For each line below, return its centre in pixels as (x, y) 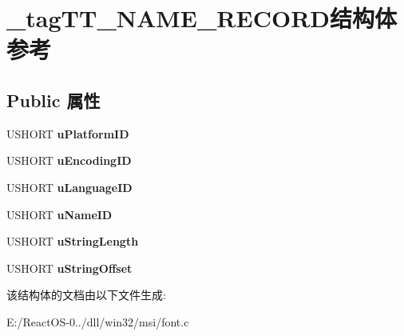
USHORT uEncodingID (69, 160)
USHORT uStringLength (73, 241)
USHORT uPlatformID (68, 133)
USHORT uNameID (59, 214)
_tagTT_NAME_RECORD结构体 (202, 18)
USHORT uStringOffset (69, 268)
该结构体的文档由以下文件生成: (86, 295)
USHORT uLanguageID (69, 187)
